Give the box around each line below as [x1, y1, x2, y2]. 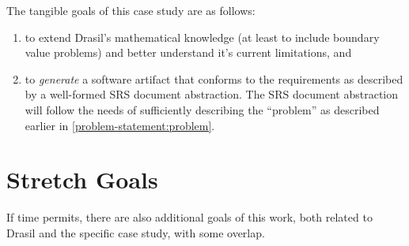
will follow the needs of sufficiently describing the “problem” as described [25, 101, 380, 117]
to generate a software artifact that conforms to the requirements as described [25, 70, 403, 87]
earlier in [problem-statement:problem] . [25, 117, 215, 133]
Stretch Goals [6, 163, 158, 196]
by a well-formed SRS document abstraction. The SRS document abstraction [25, 86, 399, 102]
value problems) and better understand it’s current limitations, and [25, 44, 352, 61]
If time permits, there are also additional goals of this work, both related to [6, 209, 373, 225]
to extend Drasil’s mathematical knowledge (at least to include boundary [25, 28, 380, 45]
